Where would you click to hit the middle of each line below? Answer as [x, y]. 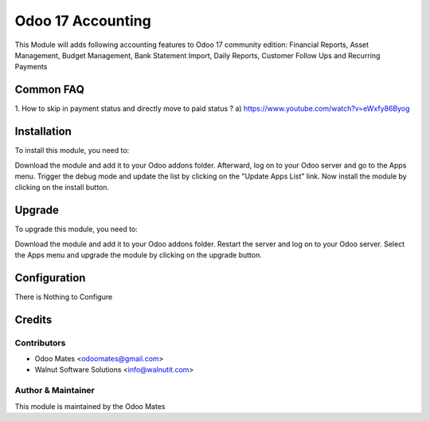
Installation [43, 132]
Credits [33, 319]
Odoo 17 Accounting [83, 21]
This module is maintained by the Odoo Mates [90, 406]
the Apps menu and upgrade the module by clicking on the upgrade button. [138, 255]
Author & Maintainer [55, 391]
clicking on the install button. [62, 187]
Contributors [40, 343]
